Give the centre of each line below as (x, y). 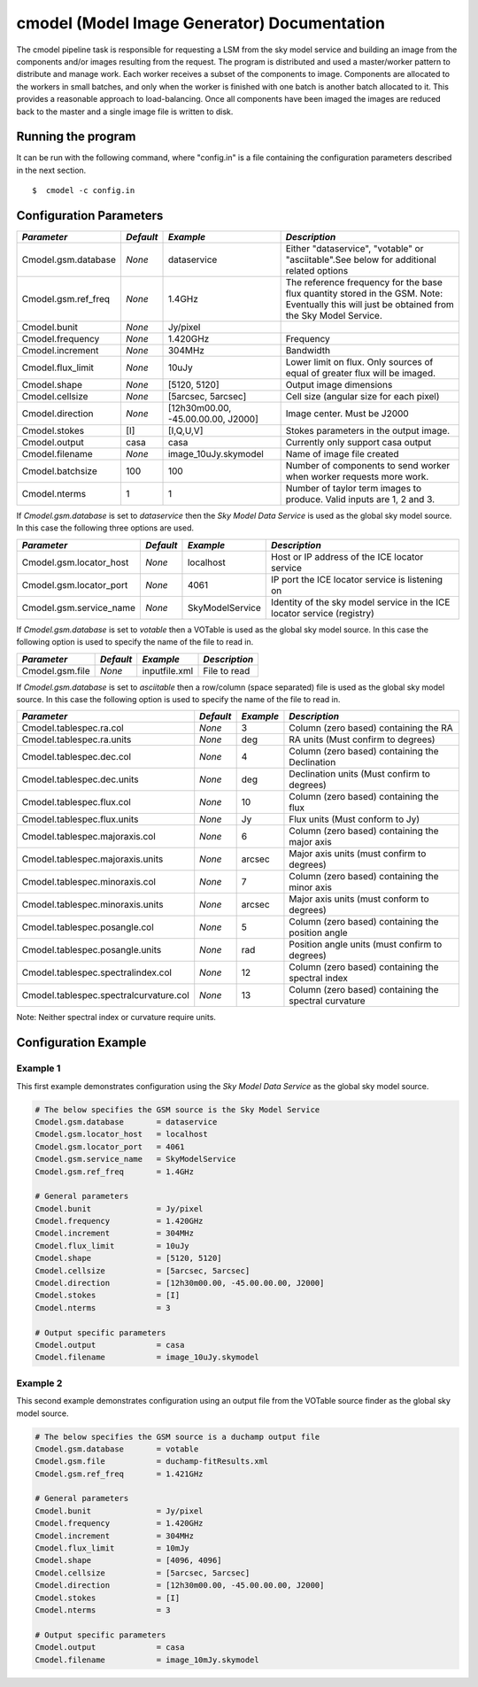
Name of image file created (342, 454)
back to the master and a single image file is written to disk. (125, 112)
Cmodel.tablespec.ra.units (77, 739)
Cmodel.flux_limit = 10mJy (112, 1548)
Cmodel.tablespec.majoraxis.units (93, 859)
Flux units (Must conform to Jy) (355, 819)
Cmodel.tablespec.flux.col (77, 802)
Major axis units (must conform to (359, 899)
